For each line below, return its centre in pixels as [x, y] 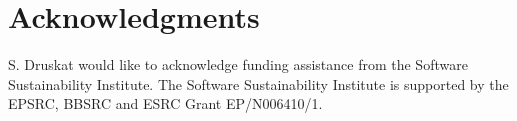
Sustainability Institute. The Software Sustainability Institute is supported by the [258, 83]
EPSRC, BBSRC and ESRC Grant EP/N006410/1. [165, 103]
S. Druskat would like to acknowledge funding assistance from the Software [238, 64]
